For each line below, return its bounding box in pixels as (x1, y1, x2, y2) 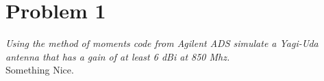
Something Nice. (5, 63, 74, 77)
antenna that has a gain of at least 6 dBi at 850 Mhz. (5, 49, 230, 63)
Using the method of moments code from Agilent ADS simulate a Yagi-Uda (5, 36, 319, 50)
